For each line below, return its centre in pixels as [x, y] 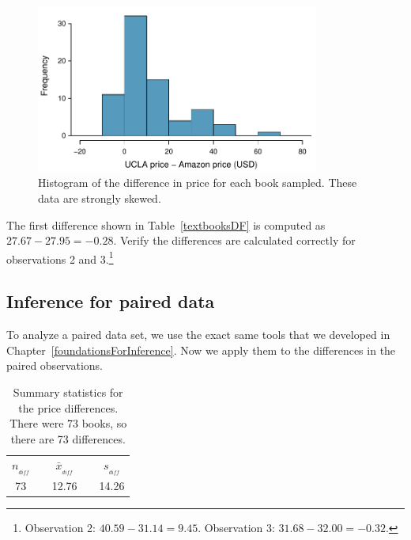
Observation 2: [60, 528]
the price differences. [68, 407]
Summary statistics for [68, 392]
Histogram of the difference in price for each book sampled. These [198, 183]
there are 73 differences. [68, 438]
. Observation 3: [236, 528]
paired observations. [55, 365]
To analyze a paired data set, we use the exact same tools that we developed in [198, 335]
